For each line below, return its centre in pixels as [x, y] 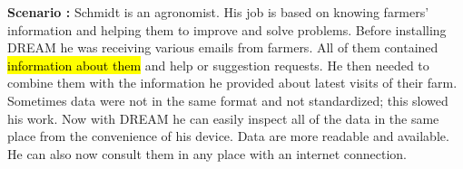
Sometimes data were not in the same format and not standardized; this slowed [228, 100]
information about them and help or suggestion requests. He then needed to [218, 65]
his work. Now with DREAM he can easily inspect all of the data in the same [223, 118]
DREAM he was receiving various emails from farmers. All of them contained [223, 47]
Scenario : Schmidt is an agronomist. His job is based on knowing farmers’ [218, 12]
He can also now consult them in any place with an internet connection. [207, 153]
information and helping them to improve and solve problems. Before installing [227, 29]
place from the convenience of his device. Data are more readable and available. [228, 136]
